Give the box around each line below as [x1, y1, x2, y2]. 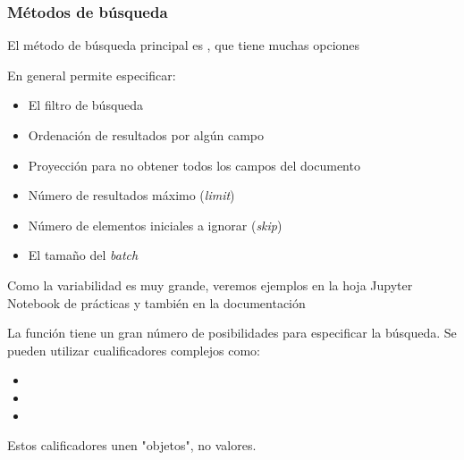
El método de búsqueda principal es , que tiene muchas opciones [7, 36, 360, 54]
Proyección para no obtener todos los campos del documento [28, 155, 360, 174]
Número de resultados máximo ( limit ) [28, 186, 235, 205]
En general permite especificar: [7, 65, 176, 84]
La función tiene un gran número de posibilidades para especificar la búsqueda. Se [7, 323, 457, 342]
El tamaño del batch [28, 246, 139, 264]
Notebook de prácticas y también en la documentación [7, 293, 306, 312]
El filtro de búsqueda [28, 96, 144, 114]
